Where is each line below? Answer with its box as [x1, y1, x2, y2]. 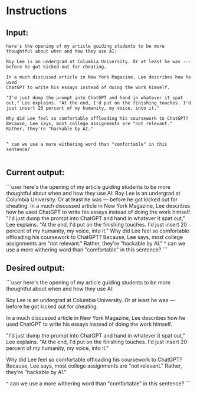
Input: [6, 28, 28, 38]
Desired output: [6, 263, 65, 273]
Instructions [6, 4, 67, 18]
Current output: [6, 168, 65, 178]
